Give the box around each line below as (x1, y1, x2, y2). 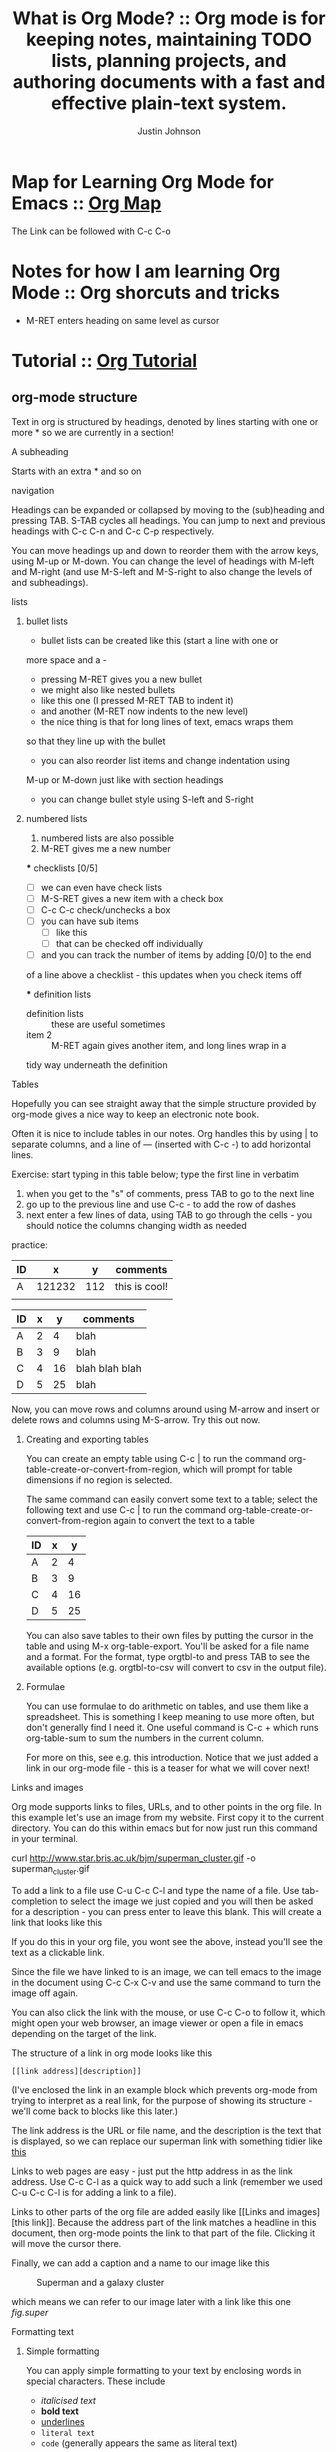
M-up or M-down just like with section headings (25, 773, 224, 786)
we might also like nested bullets (40, 683, 176, 696)
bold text (40, 2405, 79, 2417)
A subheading (11, 445, 69, 457)
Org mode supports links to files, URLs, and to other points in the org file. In (11, 1801, 323, 1813)
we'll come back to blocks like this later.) (11, 2105, 179, 2117)
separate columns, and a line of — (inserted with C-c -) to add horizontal (11, 1138, 311, 1151)
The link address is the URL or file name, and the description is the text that (11, 2124, 322, 2136)
